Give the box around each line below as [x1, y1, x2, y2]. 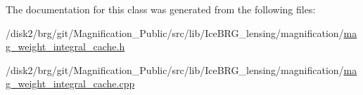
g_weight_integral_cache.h [6, 39, 125, 54]
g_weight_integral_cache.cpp [6, 76, 135, 91]
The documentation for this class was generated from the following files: [6, 2, 316, 16]
